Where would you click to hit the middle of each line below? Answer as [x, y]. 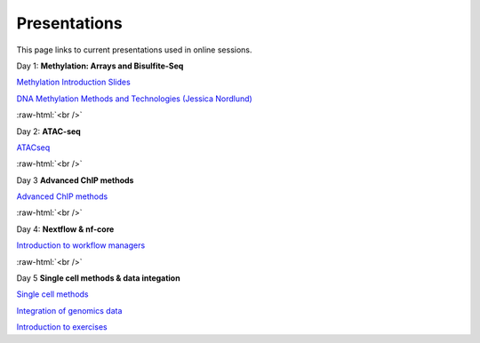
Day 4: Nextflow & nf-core [65, 229]
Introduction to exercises [62, 327]
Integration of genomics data [69, 310]
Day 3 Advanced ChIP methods [75, 180]
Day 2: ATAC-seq [49, 131]
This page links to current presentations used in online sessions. [134, 50]
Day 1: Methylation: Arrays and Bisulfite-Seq [100, 66]
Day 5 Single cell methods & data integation [99, 278]
